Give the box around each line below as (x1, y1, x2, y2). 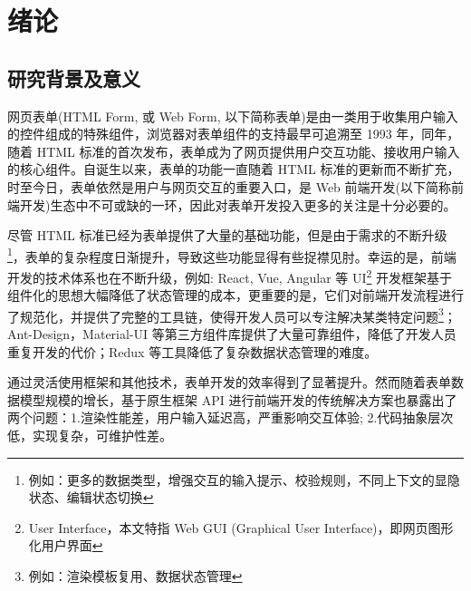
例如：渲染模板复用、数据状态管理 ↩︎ (28, 567, 243, 586)
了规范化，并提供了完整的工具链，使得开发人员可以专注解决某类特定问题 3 (7, 304, 444, 325)
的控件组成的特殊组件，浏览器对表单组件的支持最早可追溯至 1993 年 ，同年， (7, 124, 460, 143)
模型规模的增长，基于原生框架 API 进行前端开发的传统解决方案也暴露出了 (19, 390, 457, 409)
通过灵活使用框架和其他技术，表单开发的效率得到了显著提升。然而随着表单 (7, 373, 451, 392)
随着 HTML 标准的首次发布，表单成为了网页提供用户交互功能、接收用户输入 (7, 141, 460, 160)
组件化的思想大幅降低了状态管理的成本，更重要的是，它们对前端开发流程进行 (7, 286, 464, 305)
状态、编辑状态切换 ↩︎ (28, 488, 154, 507)
